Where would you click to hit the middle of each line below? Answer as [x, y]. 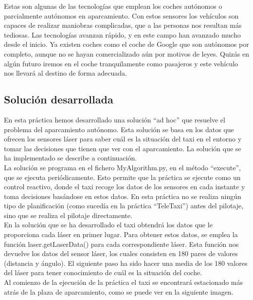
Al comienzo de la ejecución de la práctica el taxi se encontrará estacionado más [124, 282]
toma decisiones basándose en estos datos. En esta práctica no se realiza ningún [123, 196]
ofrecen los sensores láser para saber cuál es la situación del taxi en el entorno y [123, 139]
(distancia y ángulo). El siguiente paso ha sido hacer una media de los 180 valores [126, 263]
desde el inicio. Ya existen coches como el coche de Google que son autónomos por [126, 44]
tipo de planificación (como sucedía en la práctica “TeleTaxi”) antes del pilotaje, [124, 206]
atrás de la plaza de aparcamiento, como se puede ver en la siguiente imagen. [119, 291]
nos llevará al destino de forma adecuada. [66, 73]
